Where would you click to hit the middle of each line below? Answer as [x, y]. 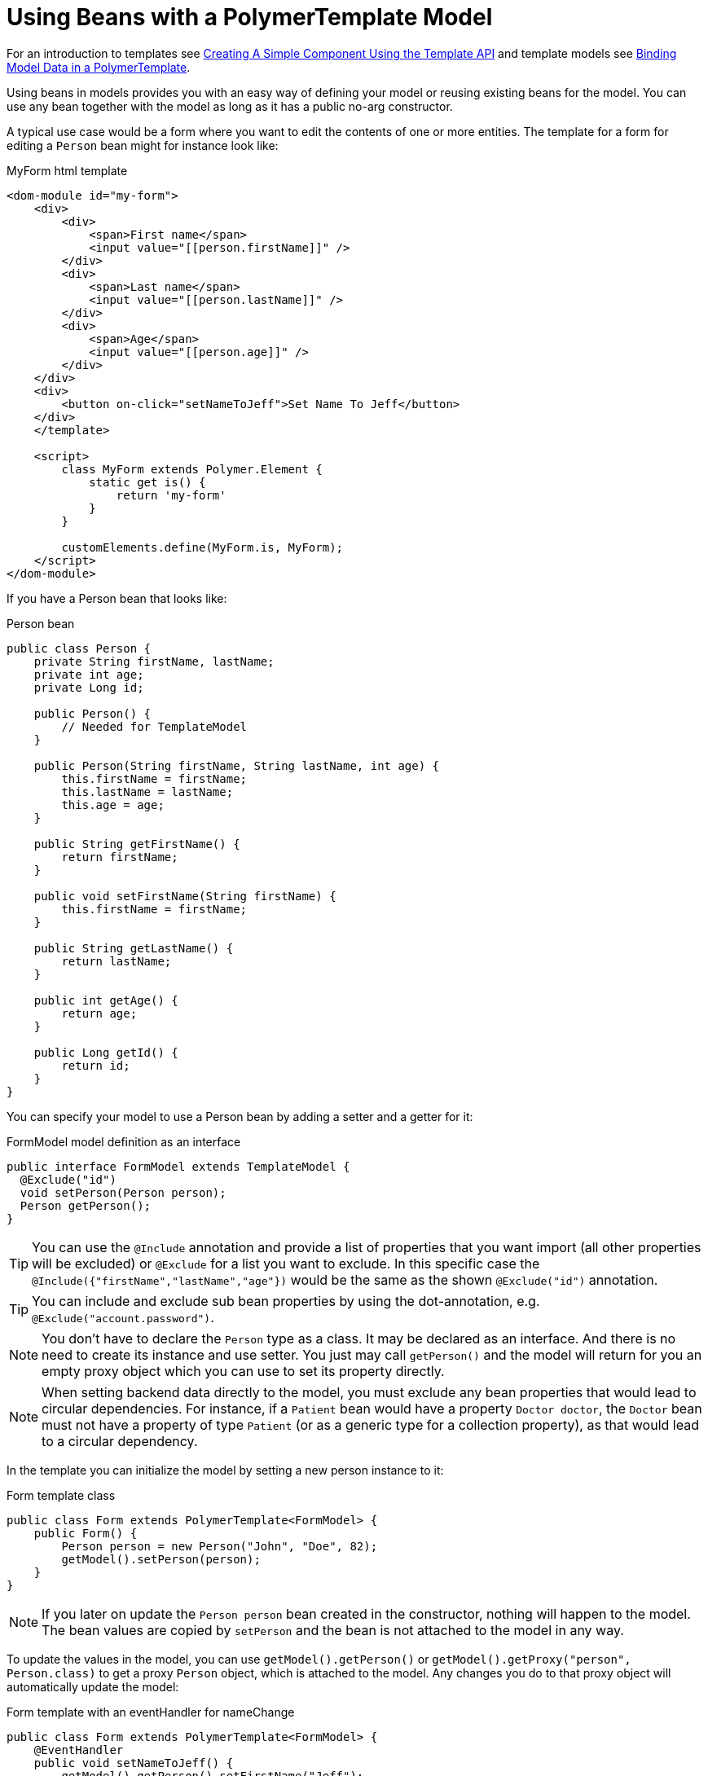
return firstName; [120, 857]
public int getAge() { [106, 1000]
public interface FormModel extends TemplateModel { [178, 1166]
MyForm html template [67, 170]
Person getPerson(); [86, 1205]
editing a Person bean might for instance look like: [143, 145]
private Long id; [89, 687]
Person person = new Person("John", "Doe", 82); [220, 1546]
